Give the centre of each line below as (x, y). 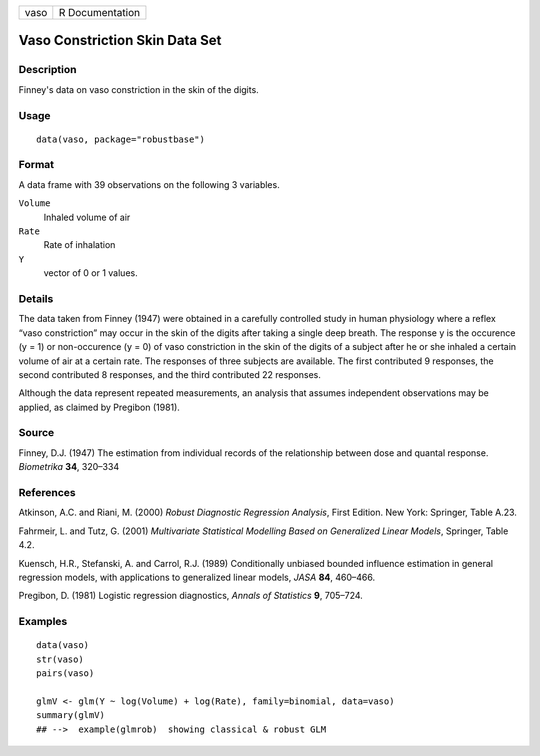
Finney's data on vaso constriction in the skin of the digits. (138, 89)
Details (36, 298)
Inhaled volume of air (87, 217)
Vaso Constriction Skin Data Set (120, 40)
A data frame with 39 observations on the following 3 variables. (149, 184)
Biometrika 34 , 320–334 (69, 467)
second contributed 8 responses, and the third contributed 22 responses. (170, 374)
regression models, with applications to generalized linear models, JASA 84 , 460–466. (196, 577)
